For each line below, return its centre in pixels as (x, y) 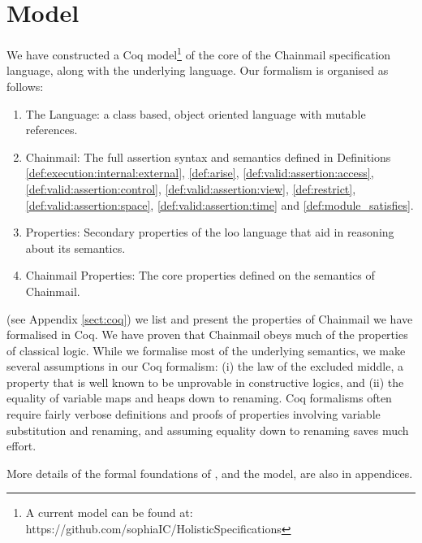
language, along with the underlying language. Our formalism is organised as (198, 70)
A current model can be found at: (109, 513)
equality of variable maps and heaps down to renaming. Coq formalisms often (199, 398)
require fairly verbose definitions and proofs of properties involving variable (194, 414)
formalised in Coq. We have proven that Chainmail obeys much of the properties (207, 334)
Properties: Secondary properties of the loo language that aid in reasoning (210, 232)
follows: (25, 86)
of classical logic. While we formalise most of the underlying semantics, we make (206, 350)
